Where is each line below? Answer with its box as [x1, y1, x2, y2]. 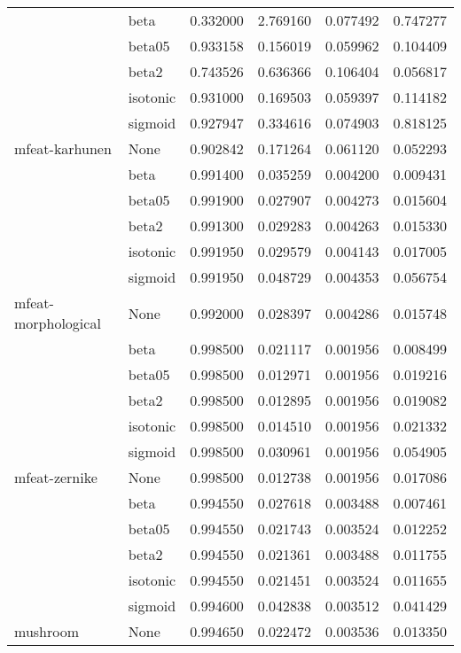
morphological [14, 313, 101, 333]
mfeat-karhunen [14, 138, 112, 159]
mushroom [14, 621, 80, 641]
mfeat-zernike [14, 467, 98, 487]
